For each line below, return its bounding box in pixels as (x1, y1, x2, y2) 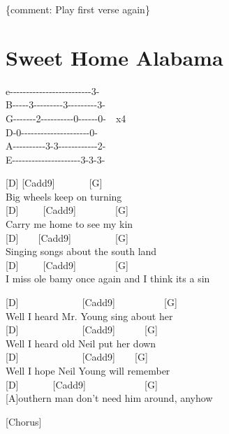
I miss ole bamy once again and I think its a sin (6, 271, 210, 286)
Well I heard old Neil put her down (6, 335, 156, 350)
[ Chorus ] (6, 414, 42, 428)
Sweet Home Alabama (6, 43, 223, 71)
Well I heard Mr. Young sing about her (6, 308, 173, 323)
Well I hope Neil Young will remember (6, 363, 170, 377)
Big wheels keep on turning (6, 189, 122, 203)
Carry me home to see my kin (6, 217, 133, 231)
